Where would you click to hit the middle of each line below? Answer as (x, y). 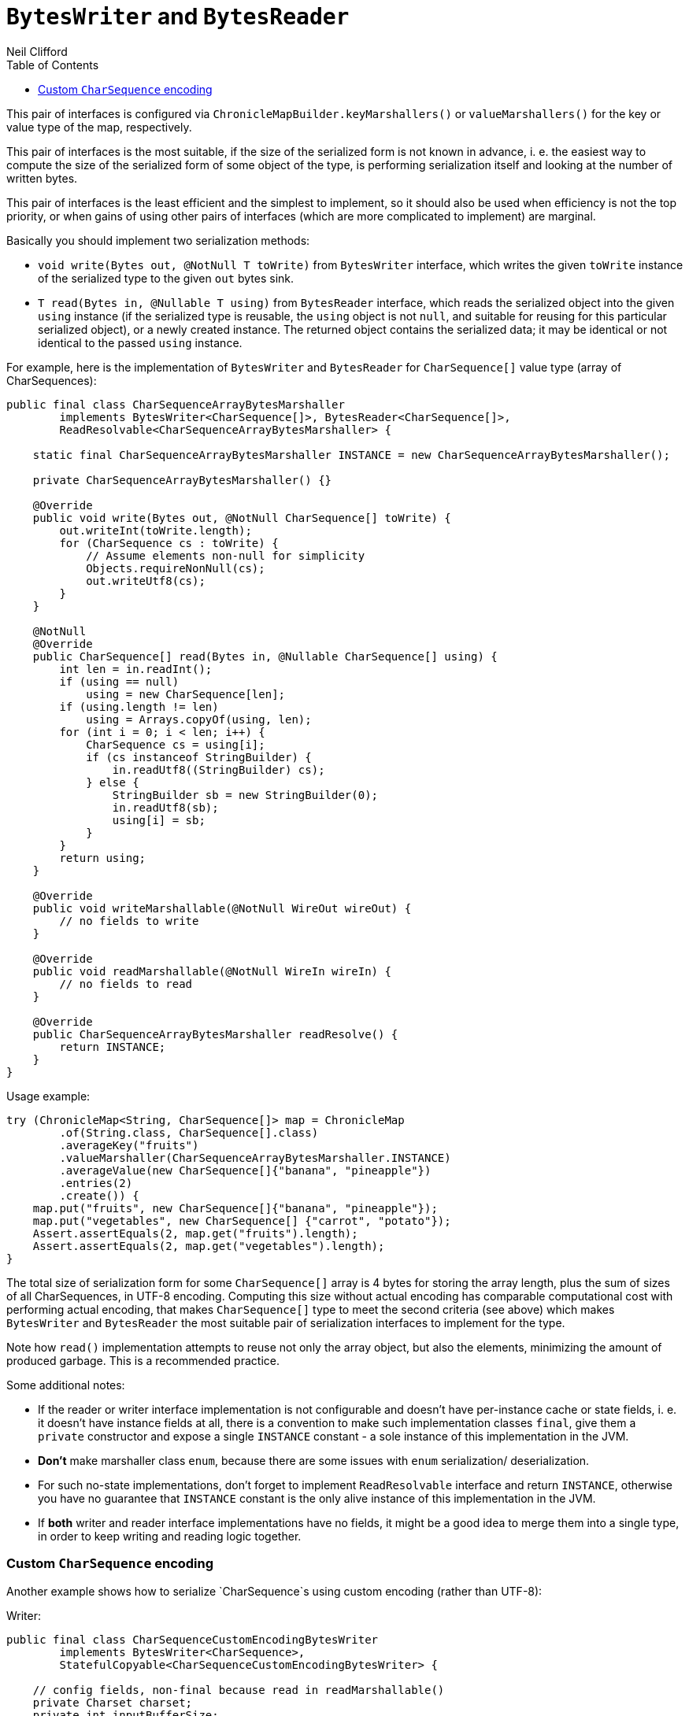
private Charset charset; (113, 1702)
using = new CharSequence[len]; (186, 694)
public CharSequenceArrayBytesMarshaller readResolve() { (215, 1034)
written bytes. (42, 178)
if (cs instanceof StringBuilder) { (199, 757)
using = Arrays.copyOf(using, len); (199, 719)
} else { (113, 782)
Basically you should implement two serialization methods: (158, 240)
